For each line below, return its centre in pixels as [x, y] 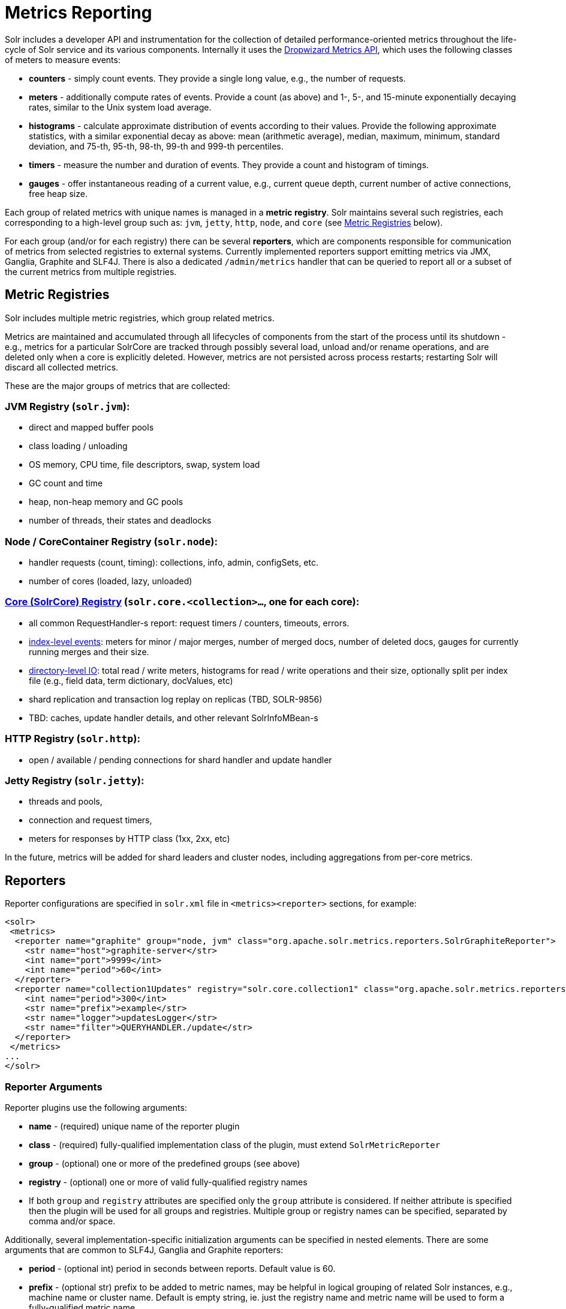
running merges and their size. [89, 651]
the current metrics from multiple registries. [91, 271]
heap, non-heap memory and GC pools [106, 502]
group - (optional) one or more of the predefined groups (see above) [165, 1163]
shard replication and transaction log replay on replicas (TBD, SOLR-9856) [176, 699]
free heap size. [58, 193]
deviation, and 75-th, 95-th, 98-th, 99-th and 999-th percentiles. [156, 146]
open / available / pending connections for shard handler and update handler [180, 760]
